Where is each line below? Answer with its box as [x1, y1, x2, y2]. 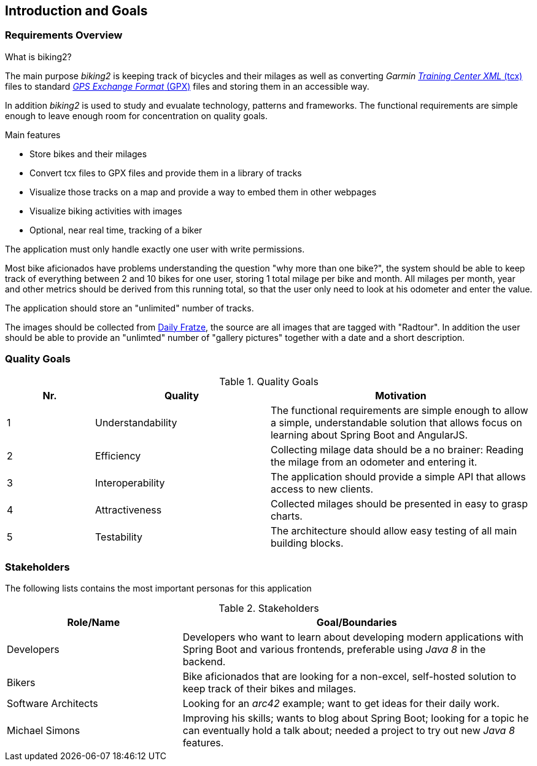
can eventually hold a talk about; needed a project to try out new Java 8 [182, 724, 515, 737]
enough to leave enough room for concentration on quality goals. [5, 110, 268, 121]
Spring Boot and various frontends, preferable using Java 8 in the [182, 643, 486, 656]
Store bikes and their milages [29, 148, 147, 159]
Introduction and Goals [5, 3, 148, 18]
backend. [182, 655, 226, 668]
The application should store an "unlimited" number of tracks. [5, 302, 254, 313]
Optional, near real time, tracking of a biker [29, 224, 203, 235]
